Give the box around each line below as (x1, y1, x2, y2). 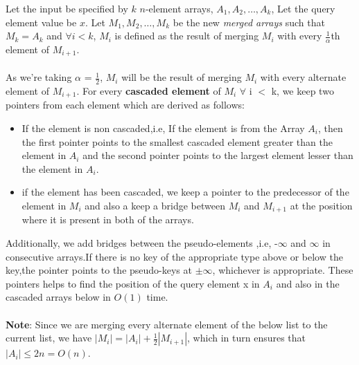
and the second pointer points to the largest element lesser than (82, 148, 353, 162)
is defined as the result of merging (114, 28, 259, 43)
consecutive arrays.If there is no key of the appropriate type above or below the (6, 249, 343, 263)
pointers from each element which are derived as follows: (6, 97, 245, 112)
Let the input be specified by (6, 1, 128, 15)
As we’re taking (6, 70, 72, 84)
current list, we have (6, 330, 92, 345)
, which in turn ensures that (187, 330, 306, 345)
